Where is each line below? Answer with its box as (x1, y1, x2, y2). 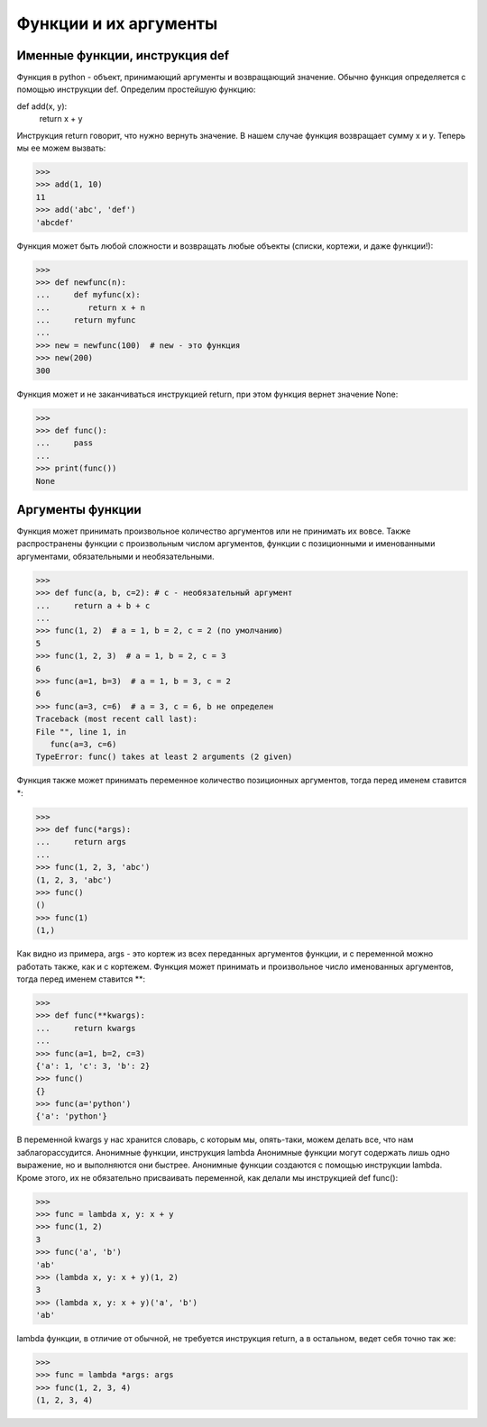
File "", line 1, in (35, 727, 126, 736)
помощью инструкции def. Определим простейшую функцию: (16, 84, 256, 95)
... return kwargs (35, 1023, 136, 1033)
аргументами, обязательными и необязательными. (16, 551, 216, 562)
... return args (35, 837, 126, 847)
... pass (35, 438, 94, 448)
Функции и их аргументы (16, 14, 218, 33)
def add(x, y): (16, 100, 68, 112)
